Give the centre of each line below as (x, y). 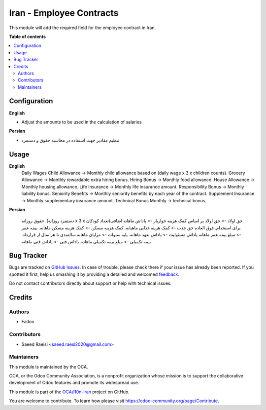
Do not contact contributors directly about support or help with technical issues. (90, 283)
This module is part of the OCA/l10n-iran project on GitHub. (69, 392)
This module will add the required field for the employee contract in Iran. (83, 28)
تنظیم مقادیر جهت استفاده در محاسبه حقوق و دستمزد (70, 140)
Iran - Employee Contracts (64, 13)
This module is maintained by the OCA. (49, 367)
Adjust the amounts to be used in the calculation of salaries (82, 122)
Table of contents (28, 37)
